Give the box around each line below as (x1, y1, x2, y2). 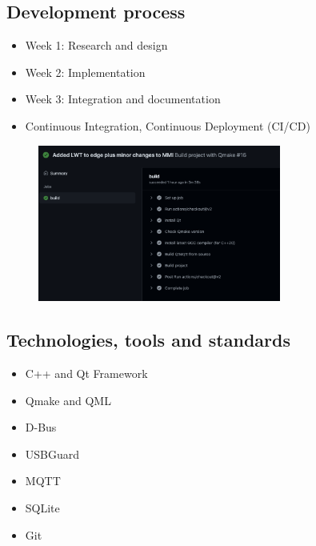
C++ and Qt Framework (25, 364, 148, 381)
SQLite (25, 499, 60, 516)
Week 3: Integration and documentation (25, 90, 221, 107)
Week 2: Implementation (25, 63, 146, 80)
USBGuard (25, 445, 80, 462)
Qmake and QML (25, 391, 111, 408)
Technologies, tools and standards (6, 327, 290, 352)
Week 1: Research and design (25, 37, 168, 54)
